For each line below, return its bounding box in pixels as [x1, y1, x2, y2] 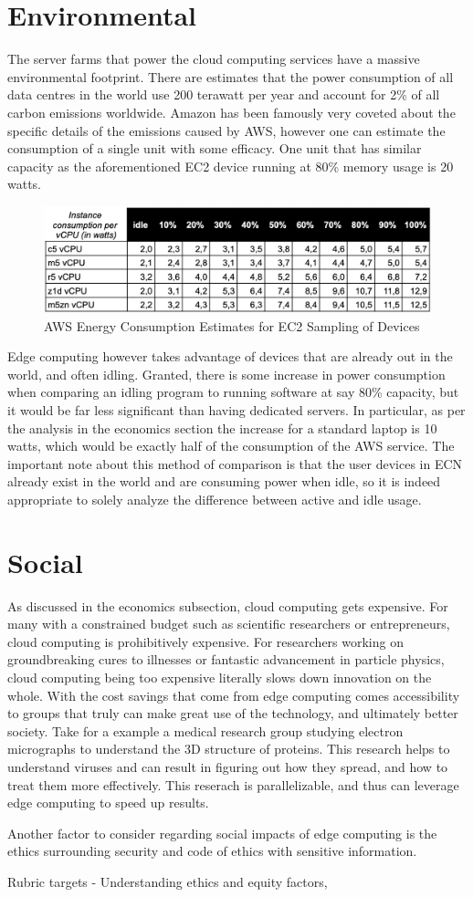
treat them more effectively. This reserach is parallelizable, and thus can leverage [7, 775, 459, 794]
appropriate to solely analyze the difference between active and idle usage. [7, 489, 422, 508]
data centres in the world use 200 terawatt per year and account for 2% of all [7, 85, 440, 104]
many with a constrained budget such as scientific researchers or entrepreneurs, [7, 614, 450, 633]
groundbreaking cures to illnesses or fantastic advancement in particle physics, [7, 650, 445, 669]
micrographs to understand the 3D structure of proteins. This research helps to [7, 739, 450, 758]
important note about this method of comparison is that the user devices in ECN [7, 454, 463, 473]
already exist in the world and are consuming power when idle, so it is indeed [7, 472, 441, 491]
